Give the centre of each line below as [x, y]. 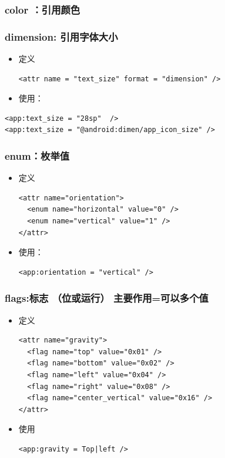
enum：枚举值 [37, 155]
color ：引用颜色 [43, 9]
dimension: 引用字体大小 [61, 36]
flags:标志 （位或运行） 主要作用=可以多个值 [107, 298]
